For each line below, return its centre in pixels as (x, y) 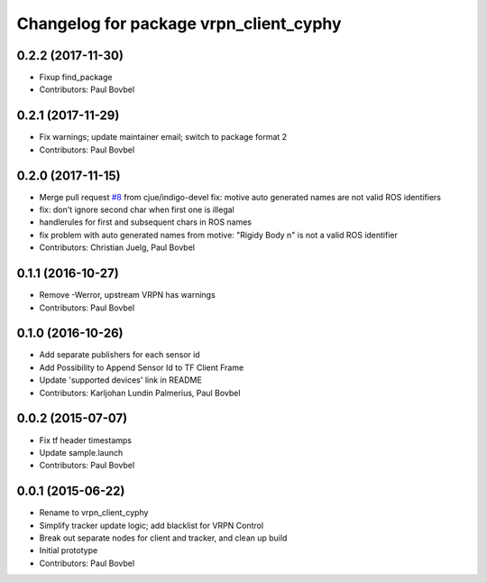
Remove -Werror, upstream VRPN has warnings (127, 295)
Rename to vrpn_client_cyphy (94, 513)
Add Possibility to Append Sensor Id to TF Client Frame (142, 367)
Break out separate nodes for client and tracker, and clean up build (163, 538)
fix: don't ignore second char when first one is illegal (137, 210)
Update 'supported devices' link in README (120, 380)
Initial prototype (69, 551)
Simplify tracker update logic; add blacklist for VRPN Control (152, 525)
